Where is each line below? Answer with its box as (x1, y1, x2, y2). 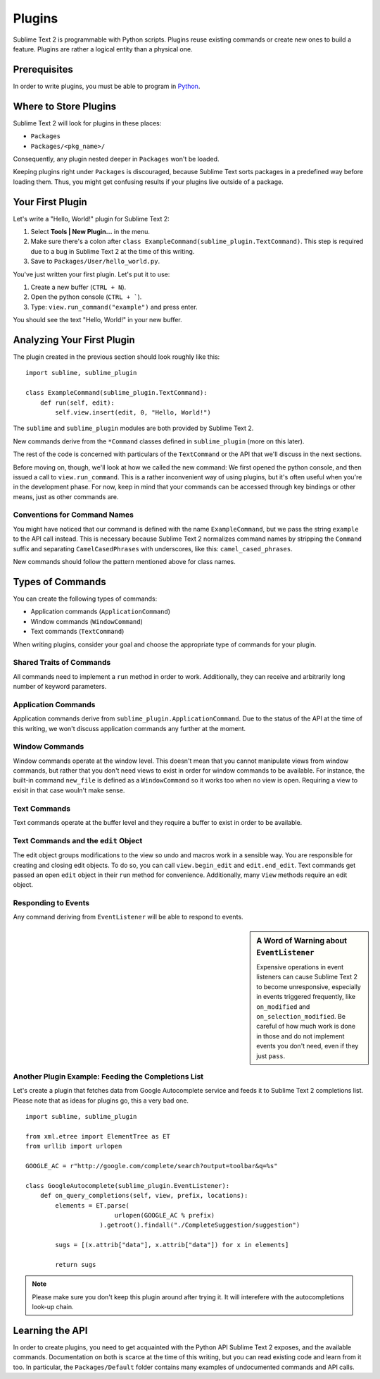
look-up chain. (32, 1303, 74, 1311)
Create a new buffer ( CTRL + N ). (30, 283, 127, 291)
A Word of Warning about (256, 936, 348, 945)
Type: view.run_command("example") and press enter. (30, 302, 198, 311)
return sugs (55, 1261, 96, 1268)
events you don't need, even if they (256, 1042, 359, 1050)
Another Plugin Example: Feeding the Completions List (13, 1072, 204, 1081)
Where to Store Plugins (13, 100, 117, 112)
